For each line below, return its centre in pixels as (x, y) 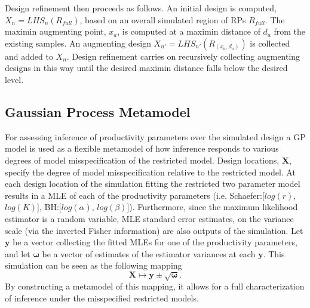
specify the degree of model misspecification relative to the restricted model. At (150, 172)
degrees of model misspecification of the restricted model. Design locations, (142, 160)
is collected (270, 43)
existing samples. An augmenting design (78, 43)
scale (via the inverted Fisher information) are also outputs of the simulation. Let (154, 230)
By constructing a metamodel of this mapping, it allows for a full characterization (155, 286)
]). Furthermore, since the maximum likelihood (212, 207)
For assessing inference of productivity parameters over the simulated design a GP (155, 136)
